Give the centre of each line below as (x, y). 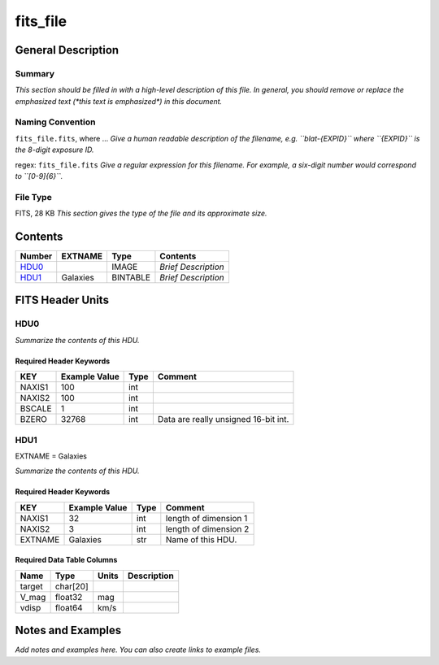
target (32, 586)
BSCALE (36, 409)
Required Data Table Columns (66, 560)
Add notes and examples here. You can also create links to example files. (138, 650)
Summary (35, 73)
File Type (33, 197)
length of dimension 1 (206, 518)
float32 (69, 597)
